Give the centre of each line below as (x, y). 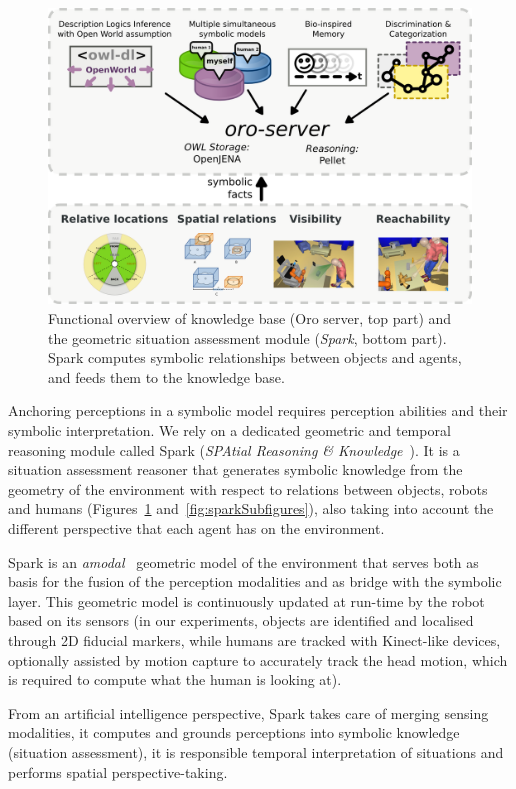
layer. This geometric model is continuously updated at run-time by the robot (246, 600)
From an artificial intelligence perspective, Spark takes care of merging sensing (248, 712)
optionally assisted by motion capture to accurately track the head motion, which (258, 659)
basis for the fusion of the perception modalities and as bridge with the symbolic (255, 581)
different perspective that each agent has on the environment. (196, 528)
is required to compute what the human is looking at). (175, 679)
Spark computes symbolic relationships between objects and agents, (255, 357)
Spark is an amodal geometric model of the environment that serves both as (243, 561)
